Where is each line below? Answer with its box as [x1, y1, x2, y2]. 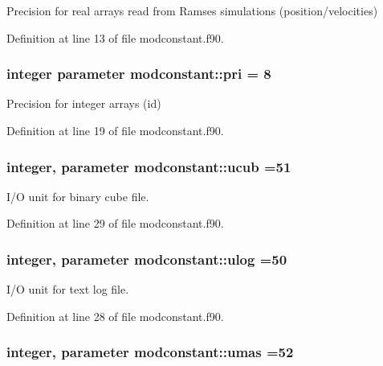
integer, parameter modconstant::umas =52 [6, 342, 294, 362]
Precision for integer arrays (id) [6, 95, 161, 112]
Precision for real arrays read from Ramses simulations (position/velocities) [6, 2, 378, 19]
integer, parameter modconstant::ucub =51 [6, 156, 291, 176]
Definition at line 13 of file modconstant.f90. [6, 29, 224, 46]
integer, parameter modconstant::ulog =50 [6, 249, 287, 269]
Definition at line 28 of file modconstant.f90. [6, 307, 224, 324]
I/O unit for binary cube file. [6, 187, 149, 204]
